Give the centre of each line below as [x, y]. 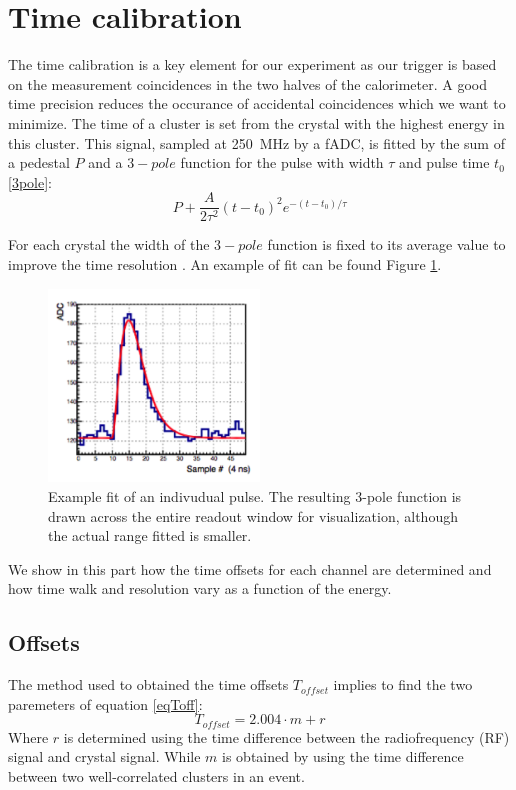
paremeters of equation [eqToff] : [105, 703]
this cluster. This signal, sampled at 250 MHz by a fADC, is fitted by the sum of [256, 142]
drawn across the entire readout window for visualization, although [253, 515]
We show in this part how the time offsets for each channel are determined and [250, 568]
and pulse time [444, 162]
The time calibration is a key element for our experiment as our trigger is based [252, 64]
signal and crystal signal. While [104, 756]
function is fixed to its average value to [386, 244]
